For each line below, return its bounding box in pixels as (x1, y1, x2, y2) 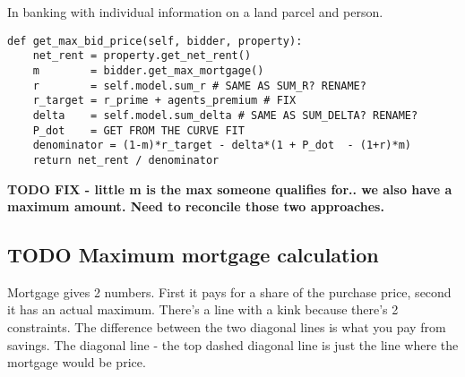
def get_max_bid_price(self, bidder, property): (7, 34, 303, 47)
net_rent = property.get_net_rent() (32, 49, 252, 63)
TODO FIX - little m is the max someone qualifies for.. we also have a (7, 179, 452, 198)
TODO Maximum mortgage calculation (7, 241, 379, 269)
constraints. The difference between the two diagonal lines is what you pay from (7, 318, 446, 337)
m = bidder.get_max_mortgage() (32, 64, 264, 77)
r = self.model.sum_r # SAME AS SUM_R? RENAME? (32, 79, 366, 92)
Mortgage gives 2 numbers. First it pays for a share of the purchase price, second (7, 282, 452, 301)
